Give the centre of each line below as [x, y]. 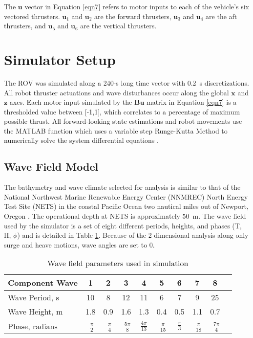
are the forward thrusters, [133, 16]
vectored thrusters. [32, 16]
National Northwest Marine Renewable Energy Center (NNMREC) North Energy [126, 196]
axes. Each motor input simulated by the [71, 102]
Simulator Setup [60, 59]
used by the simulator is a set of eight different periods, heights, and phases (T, [123, 225]
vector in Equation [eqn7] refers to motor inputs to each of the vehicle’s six [137, 6]
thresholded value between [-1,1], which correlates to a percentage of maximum [122, 111]
